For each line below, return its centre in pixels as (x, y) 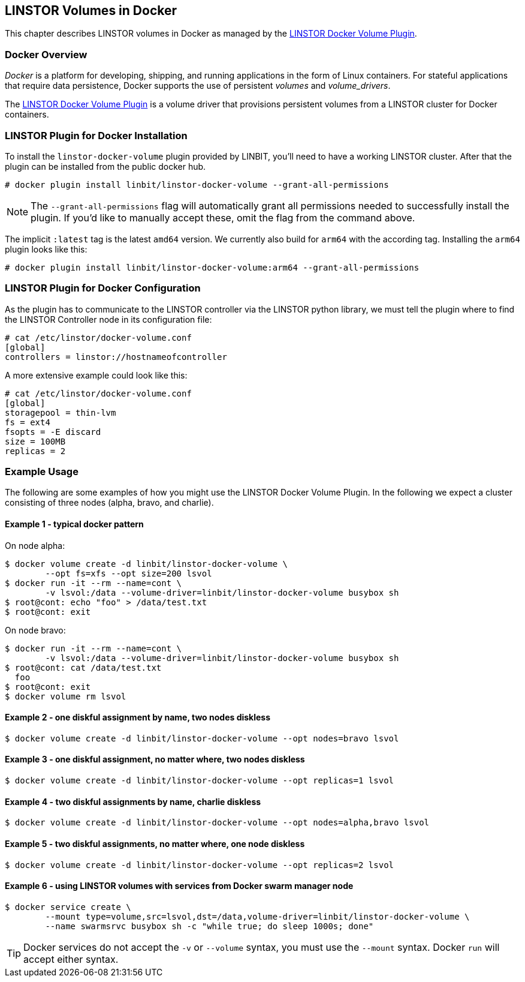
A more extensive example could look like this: (96, 375)
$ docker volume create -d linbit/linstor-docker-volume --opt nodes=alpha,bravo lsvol (217, 823)
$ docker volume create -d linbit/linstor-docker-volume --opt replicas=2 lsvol (200, 865)
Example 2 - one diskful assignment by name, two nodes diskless (138, 717)
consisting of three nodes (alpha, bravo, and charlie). (109, 503)
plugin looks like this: (46, 249)
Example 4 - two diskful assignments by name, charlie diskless (133, 801)
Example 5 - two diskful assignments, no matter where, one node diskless (155, 843)
